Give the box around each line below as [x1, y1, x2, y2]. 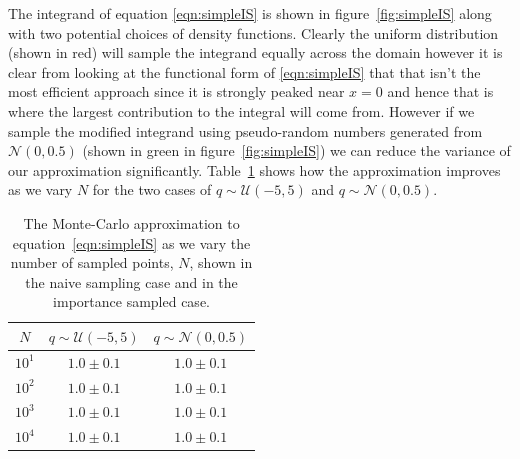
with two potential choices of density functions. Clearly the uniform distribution [8, 22, 499, 43]
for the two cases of [92, 179, 212, 200]
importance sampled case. [53, 291, 210, 312]
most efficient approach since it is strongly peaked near [8, 81, 345, 102]
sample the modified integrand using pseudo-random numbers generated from [8, 120, 483, 141]
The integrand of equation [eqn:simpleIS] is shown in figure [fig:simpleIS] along [8, 3, 492, 23]
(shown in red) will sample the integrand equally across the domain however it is [8, 42, 503, 63]
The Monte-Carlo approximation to [23, 212, 240, 233]
